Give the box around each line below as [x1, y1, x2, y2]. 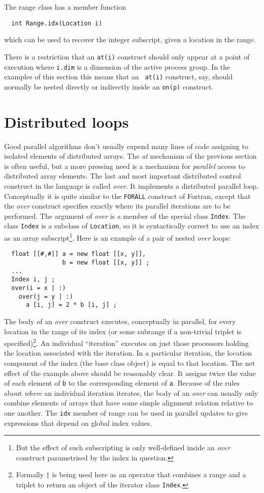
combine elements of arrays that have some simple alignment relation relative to [4, 397, 253, 408]
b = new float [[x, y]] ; [62, 259, 150, 267]
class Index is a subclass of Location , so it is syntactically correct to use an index [4, 220, 259, 231]
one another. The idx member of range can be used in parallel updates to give [4, 408, 248, 418]
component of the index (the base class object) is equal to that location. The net [4, 358, 255, 368]
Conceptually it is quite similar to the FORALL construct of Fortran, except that [4, 190, 251, 201]
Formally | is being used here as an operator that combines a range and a [16, 469, 246, 480]
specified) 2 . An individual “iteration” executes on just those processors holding [4, 336, 249, 348]
